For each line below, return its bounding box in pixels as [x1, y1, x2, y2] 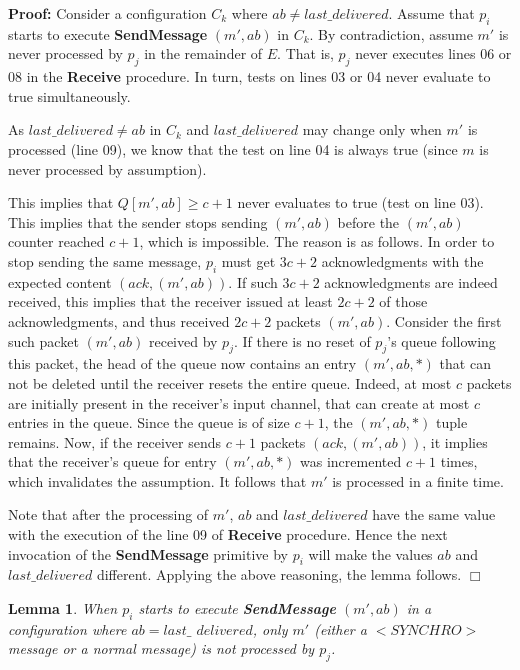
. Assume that [388, 3, 475, 23]
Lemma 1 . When [8, 598, 118, 619]
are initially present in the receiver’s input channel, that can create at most [8, 392, 470, 413]
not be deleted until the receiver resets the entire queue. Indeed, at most [8, 372, 452, 393]
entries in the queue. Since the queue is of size [8, 412, 290, 433]
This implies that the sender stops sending [8, 211, 268, 232]
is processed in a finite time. [332, 470, 504, 491]
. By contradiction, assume [309, 23, 473, 44]
